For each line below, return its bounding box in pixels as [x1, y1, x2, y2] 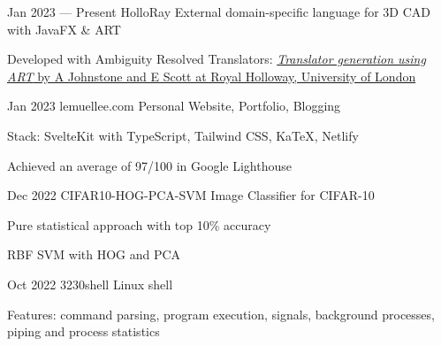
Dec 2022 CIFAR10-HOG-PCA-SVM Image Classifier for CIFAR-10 [7, 186, 375, 204]
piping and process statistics [7, 322, 160, 341]
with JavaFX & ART [7, 19, 121, 38]
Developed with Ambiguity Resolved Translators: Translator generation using [7, 50, 426, 68]
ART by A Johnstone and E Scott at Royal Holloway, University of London [7, 66, 416, 85]
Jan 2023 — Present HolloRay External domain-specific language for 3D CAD [7, 3, 431, 20]
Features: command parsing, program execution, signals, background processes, [7, 304, 435, 323]
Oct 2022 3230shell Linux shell [7, 274, 173, 293]
